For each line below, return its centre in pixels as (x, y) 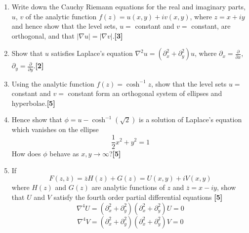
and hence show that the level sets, (64, 26)
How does (26, 154)
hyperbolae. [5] (33, 103)
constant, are (211, 26)
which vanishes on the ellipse (55, 129)
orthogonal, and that (43, 35)
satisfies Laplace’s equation (92, 53)
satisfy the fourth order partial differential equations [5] (138, 197)
